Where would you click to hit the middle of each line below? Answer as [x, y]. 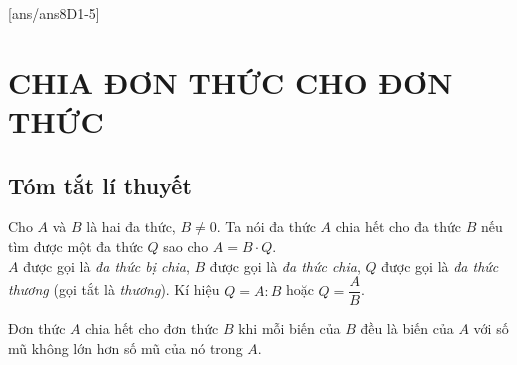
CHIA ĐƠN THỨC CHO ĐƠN [230, 81]
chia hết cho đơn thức [152, 328]
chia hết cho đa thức [398, 226]
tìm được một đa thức [75, 245]
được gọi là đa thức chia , [285, 265]
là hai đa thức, [131, 226]
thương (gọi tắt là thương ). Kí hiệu [114, 289]
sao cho [186, 245]
